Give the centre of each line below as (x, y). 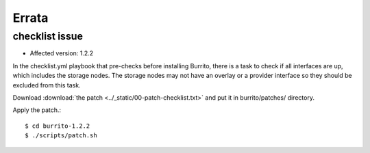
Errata (30, 18)
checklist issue (48, 36)
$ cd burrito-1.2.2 (58, 126)
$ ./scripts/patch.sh (61, 136)
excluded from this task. (47, 85)
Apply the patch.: (37, 110)
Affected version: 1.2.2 (62, 53)
